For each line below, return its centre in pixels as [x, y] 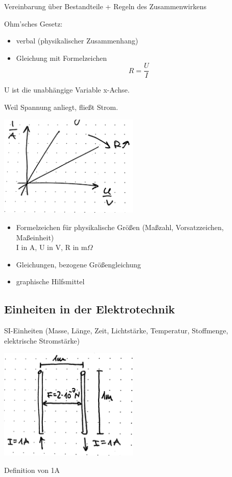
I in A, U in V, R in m [52, 247]
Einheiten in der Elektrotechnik [90, 309]
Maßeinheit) [35, 237]
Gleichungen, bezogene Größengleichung [78, 264]
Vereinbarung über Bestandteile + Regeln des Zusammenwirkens [105, 6]
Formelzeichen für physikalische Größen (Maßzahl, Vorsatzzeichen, [120, 227]
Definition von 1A [32, 470]
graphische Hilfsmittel [50, 281]
